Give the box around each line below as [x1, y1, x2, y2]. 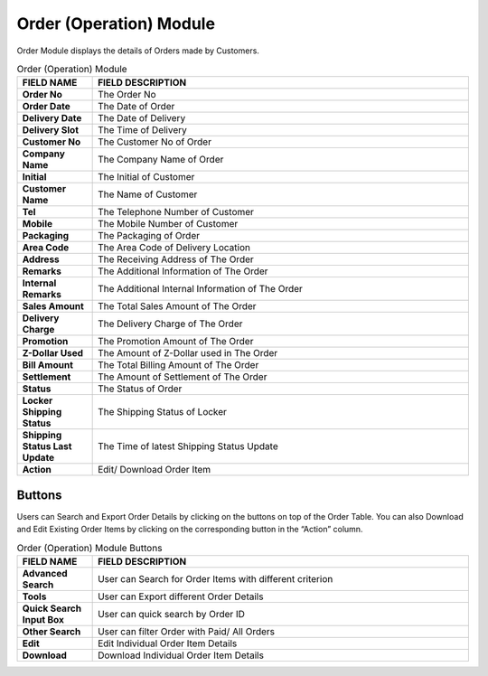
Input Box [22, 613, 65, 625]
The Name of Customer [98, 188, 198, 201]
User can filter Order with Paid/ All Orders [98, 624, 276, 637]
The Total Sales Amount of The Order [98, 300, 257, 313]
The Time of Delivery [98, 124, 187, 136]
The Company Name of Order [98, 154, 224, 166]
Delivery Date [22, 112, 82, 125]
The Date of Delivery [98, 112, 186, 125]
